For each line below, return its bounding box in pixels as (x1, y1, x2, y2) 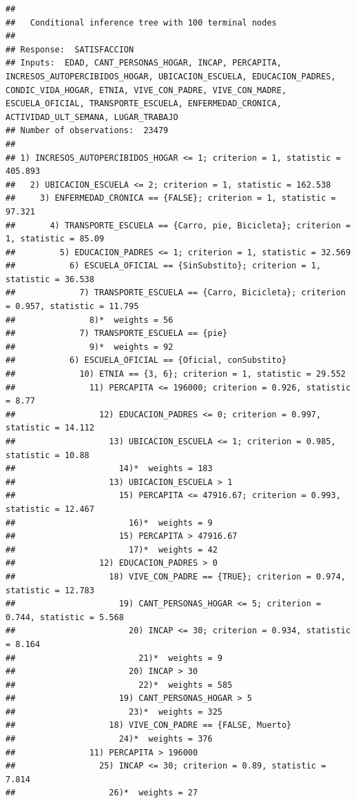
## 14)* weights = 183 (6, 464, 213, 474)
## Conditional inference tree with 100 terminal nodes (6, 17, 277, 28)
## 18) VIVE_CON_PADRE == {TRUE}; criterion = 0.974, (6, 571, 346, 582)
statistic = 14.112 (6, 423, 94, 433)
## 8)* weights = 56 (6, 315, 174, 325)
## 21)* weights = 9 (6, 653, 222, 663)
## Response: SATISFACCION (6, 44, 134, 54)
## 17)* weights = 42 (6, 544, 218, 555)
